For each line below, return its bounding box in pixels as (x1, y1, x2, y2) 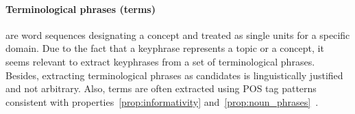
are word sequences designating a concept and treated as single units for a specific (5, 27, 350, 42)
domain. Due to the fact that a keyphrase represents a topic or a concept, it (5, 41, 324, 55)
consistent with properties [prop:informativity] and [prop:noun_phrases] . (5, 94, 319, 109)
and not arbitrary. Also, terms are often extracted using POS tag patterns (5, 81, 317, 96)
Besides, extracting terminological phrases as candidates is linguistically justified (5, 68, 343, 82)
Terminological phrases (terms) (5, 1, 156, 16)
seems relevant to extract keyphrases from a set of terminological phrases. (5, 54, 315, 68)
